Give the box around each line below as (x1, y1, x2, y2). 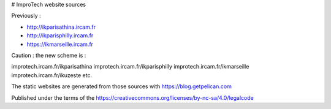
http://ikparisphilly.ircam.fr (26, 32, 94, 39)
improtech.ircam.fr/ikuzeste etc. (11, 71, 92, 79)
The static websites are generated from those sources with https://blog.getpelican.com (11, 83, 232, 90)
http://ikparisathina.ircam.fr (26, 23, 96, 31)
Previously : (11, 12, 41, 20)
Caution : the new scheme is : (11, 51, 86, 59)
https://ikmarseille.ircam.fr (26, 40, 94, 48)
